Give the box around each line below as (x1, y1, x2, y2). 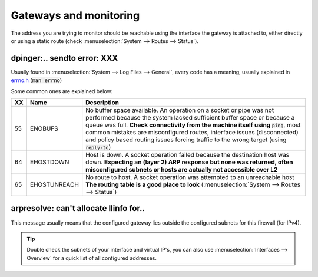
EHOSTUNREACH (29, 180, 79, 189)
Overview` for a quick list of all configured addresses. (26, 254, 157, 262)
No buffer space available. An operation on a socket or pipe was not (85, 106, 274, 114)
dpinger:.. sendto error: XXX (11, 53, 118, 63)
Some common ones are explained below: (11, 87, 113, 94)
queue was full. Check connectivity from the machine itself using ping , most (85, 121, 301, 129)
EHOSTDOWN (29, 158, 69, 166)
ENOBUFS (29, 124, 58, 133)
